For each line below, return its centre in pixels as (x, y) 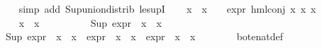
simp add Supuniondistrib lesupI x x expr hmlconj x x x (167, 8)
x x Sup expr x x (90, 22)
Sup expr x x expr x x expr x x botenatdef (144, 36)
